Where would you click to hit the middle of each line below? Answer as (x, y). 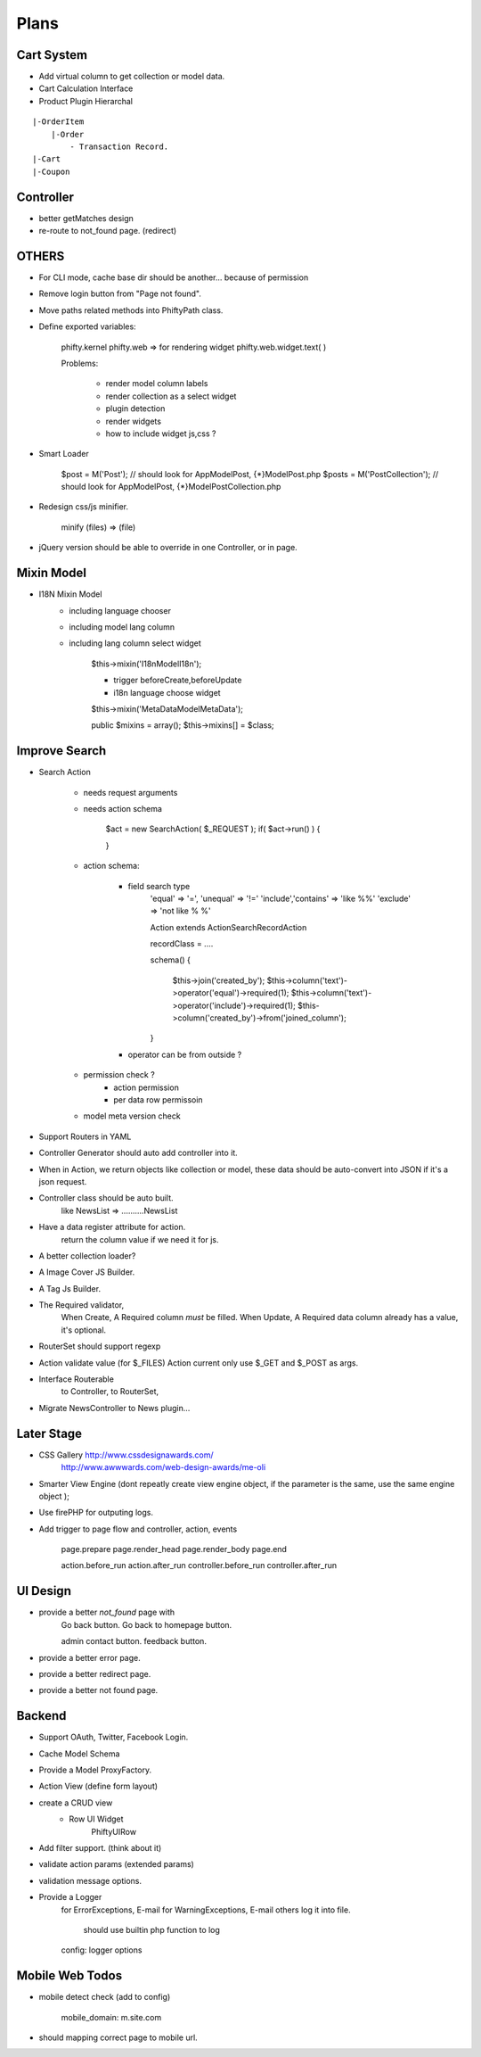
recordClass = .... (182, 944)
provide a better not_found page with (107, 1612)
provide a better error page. (90, 1657)
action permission (147, 1087)
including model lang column (122, 627)
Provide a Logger (70, 1897)
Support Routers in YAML (85, 1136)
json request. (63, 1181)
